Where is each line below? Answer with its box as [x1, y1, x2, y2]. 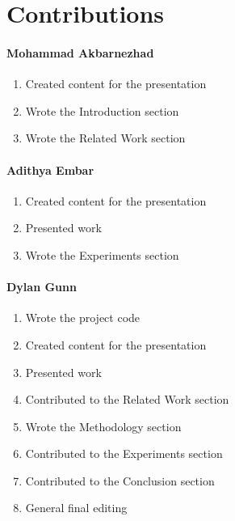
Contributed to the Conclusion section [25, 472, 215, 489]
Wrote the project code [25, 309, 141, 326]
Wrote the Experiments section [25, 246, 179, 263]
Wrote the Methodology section [25, 417, 182, 434]
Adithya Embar [6, 161, 94, 178]
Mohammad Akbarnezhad [6, 44, 154, 61]
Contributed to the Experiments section [25, 445, 223, 462]
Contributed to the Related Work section [25, 391, 229, 408]
